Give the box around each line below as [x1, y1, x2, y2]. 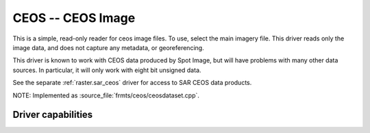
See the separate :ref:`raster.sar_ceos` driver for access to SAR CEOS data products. [12, 79, 252, 87]
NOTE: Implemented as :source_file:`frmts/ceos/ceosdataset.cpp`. [12, 91, 200, 99]
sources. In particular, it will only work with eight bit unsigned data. [12, 66, 201, 74]
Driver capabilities [12, 109, 93, 121]
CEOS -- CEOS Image [12, 10, 136, 25]
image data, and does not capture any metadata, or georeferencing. [12, 43, 205, 51]
